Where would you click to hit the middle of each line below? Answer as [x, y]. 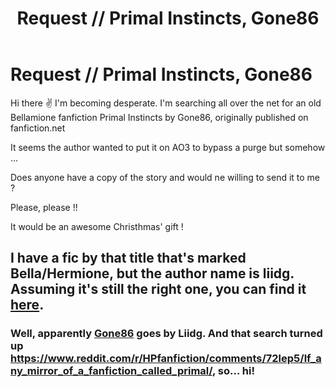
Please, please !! [44, 207]
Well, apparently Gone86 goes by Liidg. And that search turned [166, 334]
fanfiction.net [38, 128]
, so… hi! [233, 371]
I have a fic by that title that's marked [128, 258]
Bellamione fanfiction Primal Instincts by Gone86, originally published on [159, 117]
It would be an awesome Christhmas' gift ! [97, 226]
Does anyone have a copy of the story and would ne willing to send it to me [165, 177]
